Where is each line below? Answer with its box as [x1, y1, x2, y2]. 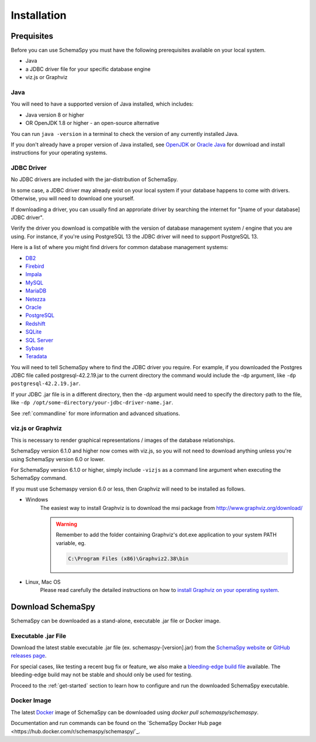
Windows [25, 496, 49, 503]
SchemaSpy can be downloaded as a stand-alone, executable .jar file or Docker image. [11, 617, 221, 624]
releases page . [11, 652, 47, 659]
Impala [25, 271, 42, 278]
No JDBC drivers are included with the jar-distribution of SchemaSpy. [11, 176, 178, 183]
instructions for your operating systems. [11, 149, 108, 156]
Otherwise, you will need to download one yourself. [11, 195, 135, 202]
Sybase [25, 345, 44, 352]
